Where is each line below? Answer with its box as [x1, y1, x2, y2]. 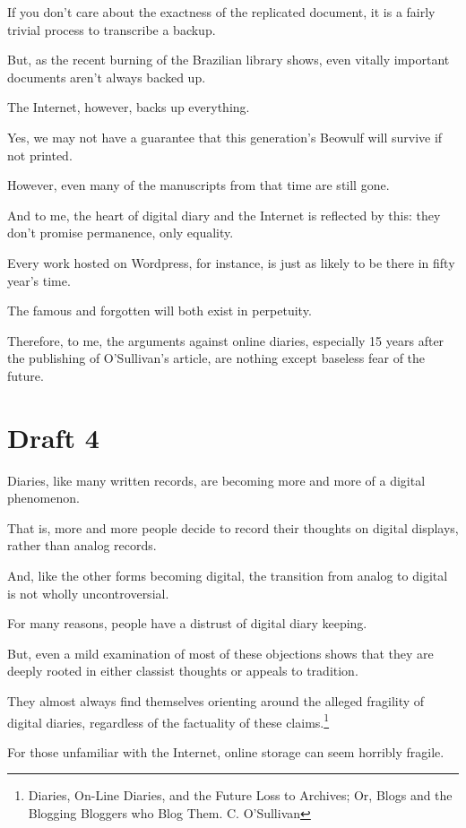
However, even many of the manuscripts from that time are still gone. [7, 176, 390, 194]
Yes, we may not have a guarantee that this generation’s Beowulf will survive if [7, 127, 443, 146]
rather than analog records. [7, 536, 157, 555]
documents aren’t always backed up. [7, 67, 206, 86]
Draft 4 [7, 418, 99, 455]
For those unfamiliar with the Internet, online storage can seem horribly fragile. [7, 742, 444, 761]
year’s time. [7, 271, 71, 289]
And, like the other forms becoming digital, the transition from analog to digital [7, 566, 448, 584]
